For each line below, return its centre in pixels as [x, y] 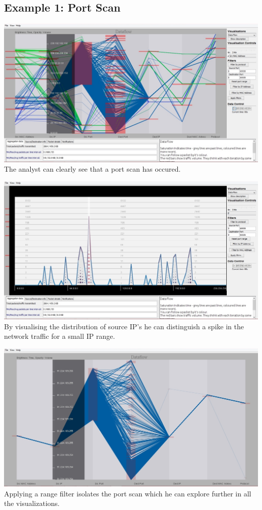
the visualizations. [32, 503]
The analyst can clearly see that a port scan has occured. [92, 169]
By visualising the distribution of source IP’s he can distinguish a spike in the [124, 326]
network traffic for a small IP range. [60, 336]
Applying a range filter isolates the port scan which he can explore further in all [128, 493]
